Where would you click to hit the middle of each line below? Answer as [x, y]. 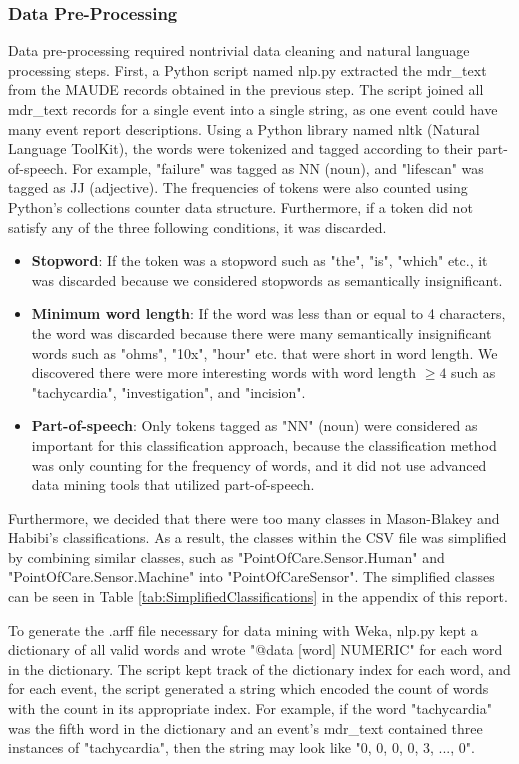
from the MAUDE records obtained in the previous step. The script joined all [246, 89]
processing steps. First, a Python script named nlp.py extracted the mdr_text [247, 69]
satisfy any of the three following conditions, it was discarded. [197, 226]
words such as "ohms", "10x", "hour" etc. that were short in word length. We [264, 352]
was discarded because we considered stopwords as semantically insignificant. [267, 279]
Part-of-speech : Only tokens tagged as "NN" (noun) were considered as [254, 425]
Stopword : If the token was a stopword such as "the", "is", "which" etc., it [259, 260]
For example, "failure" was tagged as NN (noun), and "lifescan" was [278, 167]
